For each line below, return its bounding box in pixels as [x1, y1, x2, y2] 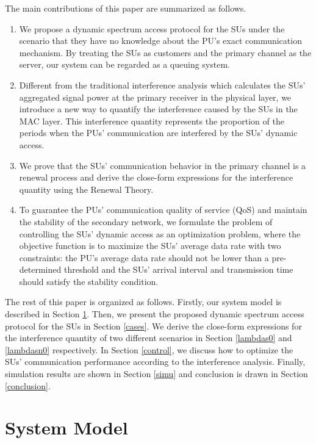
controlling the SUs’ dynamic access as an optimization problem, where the [19, 227, 301, 240]
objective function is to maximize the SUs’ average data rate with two [19, 239, 281, 252]
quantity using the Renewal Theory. [19, 182, 154, 195]
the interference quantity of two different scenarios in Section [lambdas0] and [5, 331, 292, 344]
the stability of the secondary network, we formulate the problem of [19, 215, 273, 228]
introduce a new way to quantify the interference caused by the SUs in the [19, 103, 298, 115]
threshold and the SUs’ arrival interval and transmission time [63, 263, 293, 276]
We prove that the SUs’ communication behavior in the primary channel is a [19, 159, 306, 171]
